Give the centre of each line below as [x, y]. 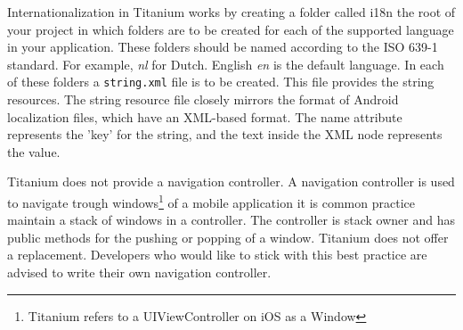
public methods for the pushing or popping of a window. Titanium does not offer [228, 237]
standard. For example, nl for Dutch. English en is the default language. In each [226, 64]
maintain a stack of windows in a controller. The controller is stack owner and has [231, 220]
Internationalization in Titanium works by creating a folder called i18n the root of [231, 12]
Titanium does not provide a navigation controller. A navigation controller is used [231, 181]
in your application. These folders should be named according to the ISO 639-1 [223, 47]
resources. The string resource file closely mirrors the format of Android [203, 99]
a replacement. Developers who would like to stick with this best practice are [217, 255]
